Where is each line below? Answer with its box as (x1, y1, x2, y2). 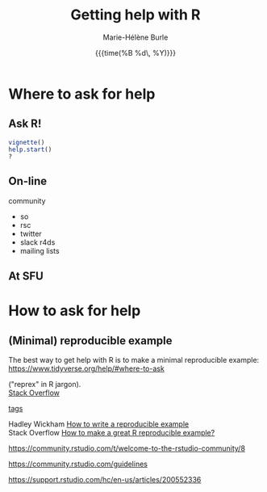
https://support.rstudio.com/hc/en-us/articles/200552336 (8, 474, 202, 484)
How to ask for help (8, 301, 141, 320)
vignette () (8, 138, 45, 146)
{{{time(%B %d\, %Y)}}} (95, 48, 176, 57)
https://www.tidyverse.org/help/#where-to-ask (8, 364, 165, 373)
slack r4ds (19, 237, 56, 247)
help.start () (8, 145, 52, 153)
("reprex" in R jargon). (8, 379, 81, 389)
